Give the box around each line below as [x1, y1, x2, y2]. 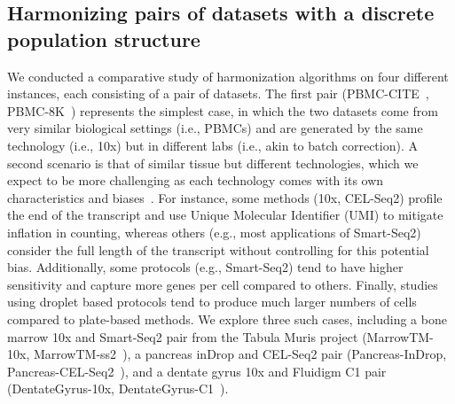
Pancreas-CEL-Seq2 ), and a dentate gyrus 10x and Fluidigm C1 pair [7, 361, 387, 380]
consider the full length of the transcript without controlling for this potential [7, 240, 429, 259]
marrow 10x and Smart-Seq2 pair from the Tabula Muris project [7, 327, 358, 346]
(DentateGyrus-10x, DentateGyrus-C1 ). [7, 379, 229, 398]
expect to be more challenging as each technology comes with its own [7, 171, 384, 190]
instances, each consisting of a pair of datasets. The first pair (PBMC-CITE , [7, 84, 429, 103]
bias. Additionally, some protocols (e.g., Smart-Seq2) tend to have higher [7, 258, 404, 276]
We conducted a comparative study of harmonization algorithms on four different [7, 66, 449, 85]
